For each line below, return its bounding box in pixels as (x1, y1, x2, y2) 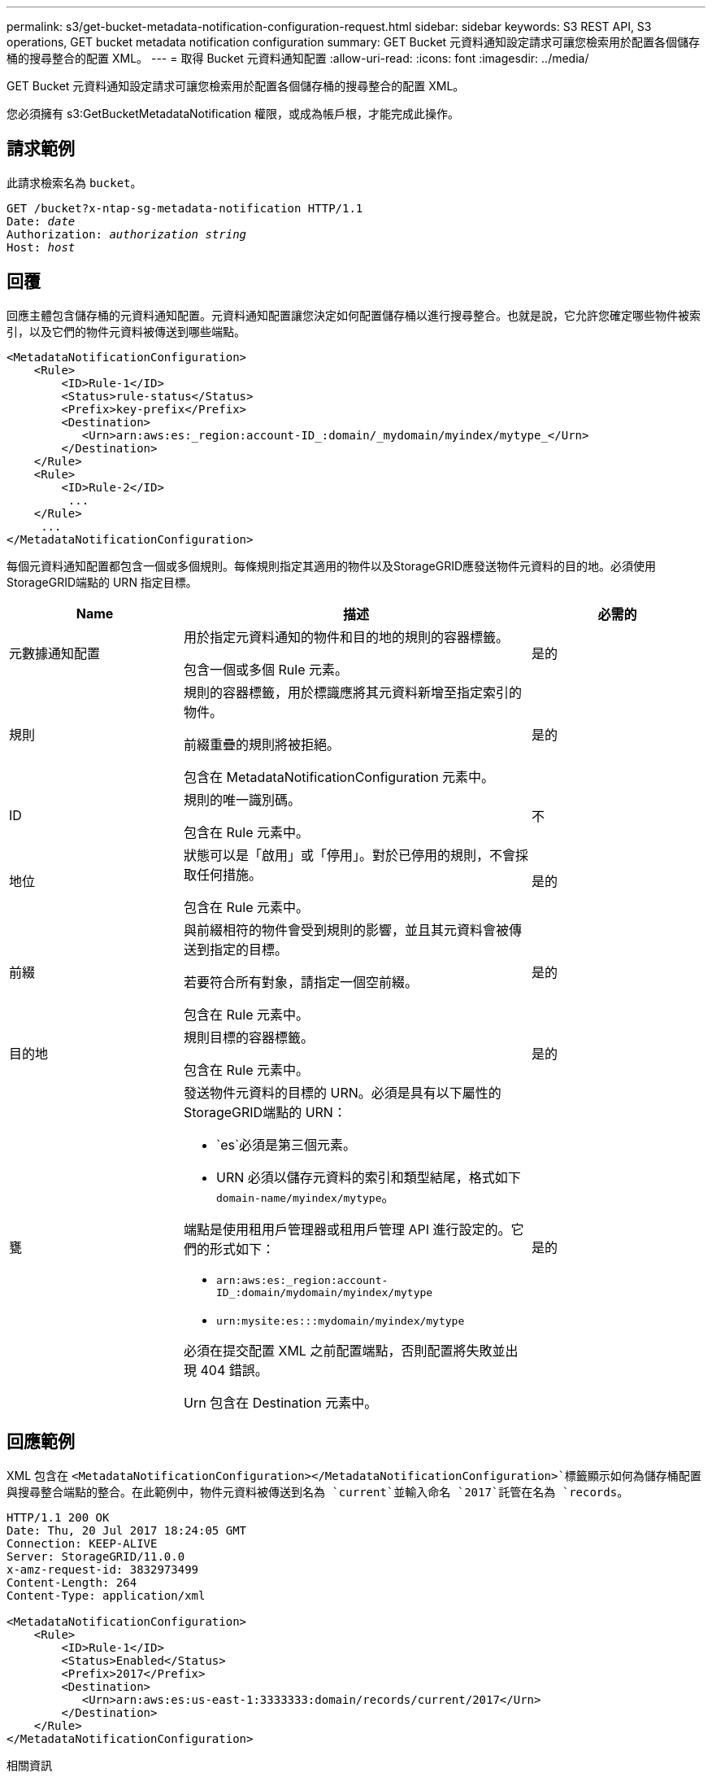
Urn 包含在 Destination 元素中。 (184, 1394, 378, 1411)
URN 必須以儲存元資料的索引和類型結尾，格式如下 (216, 1168, 521, 1185)
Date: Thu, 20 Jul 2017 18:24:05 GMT (7, 1523, 247, 1537)
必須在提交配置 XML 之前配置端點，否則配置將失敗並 (184, 1342, 506, 1359)
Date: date (7, 214, 76, 228)
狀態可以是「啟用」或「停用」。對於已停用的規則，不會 (184, 846, 516, 863)
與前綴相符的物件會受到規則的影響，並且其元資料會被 (184, 921, 510, 938)
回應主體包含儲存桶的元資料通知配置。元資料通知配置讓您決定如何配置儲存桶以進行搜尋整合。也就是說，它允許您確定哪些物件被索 (7, 308, 701, 322)
